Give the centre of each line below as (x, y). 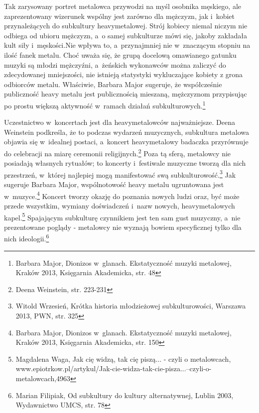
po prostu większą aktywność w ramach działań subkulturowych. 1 (105, 104)
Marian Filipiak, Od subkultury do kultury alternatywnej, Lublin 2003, (125, 395)
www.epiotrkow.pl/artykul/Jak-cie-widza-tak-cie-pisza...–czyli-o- (114, 368)
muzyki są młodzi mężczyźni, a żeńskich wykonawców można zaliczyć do (115, 64)
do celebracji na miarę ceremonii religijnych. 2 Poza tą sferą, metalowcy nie (118, 152)
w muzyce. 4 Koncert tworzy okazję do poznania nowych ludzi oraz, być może (122, 195)
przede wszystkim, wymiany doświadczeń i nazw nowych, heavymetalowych (120, 205)
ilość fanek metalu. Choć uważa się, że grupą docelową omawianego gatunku (120, 54)
